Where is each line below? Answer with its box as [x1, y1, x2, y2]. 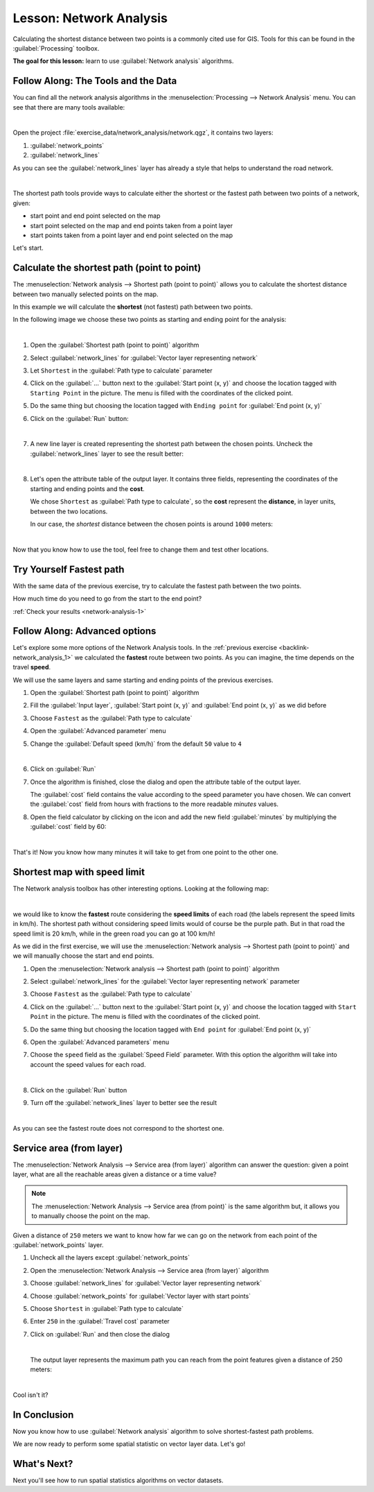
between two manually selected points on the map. [12, 290, 159, 298]
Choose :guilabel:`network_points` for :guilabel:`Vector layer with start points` [30, 1292, 251, 1300]
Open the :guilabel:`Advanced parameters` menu [30, 1038, 170, 1047]
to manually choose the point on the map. [31, 1212, 150, 1220]
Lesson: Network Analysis [12, 10, 168, 26]
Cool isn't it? [12, 1391, 48, 1399]
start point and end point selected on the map [30, 212, 161, 220]
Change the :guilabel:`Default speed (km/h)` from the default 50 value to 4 [30, 739, 242, 748]
